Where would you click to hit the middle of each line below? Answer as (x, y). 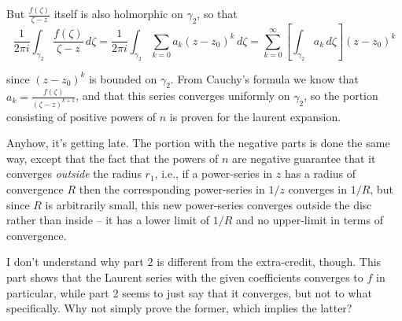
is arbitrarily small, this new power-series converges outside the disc (208, 204)
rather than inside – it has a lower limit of (108, 220)
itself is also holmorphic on (118, 14)
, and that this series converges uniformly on (183, 96)
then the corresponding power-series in (172, 189)
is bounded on (123, 78)
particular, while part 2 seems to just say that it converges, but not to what (189, 292)
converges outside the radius (74, 173)
